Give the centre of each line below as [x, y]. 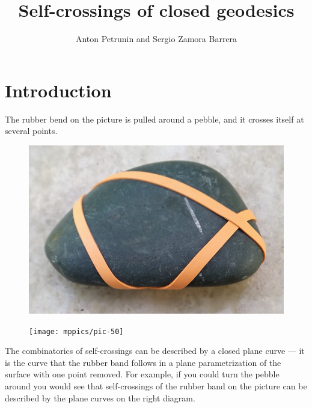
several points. [31, 131]
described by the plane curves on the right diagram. [100, 397]
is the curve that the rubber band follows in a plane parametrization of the [143, 362]
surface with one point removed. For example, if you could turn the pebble [142, 374]
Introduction [58, 90]
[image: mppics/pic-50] [76, 331]
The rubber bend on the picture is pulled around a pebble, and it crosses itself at [154, 119]
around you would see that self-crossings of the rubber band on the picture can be [156, 386]
